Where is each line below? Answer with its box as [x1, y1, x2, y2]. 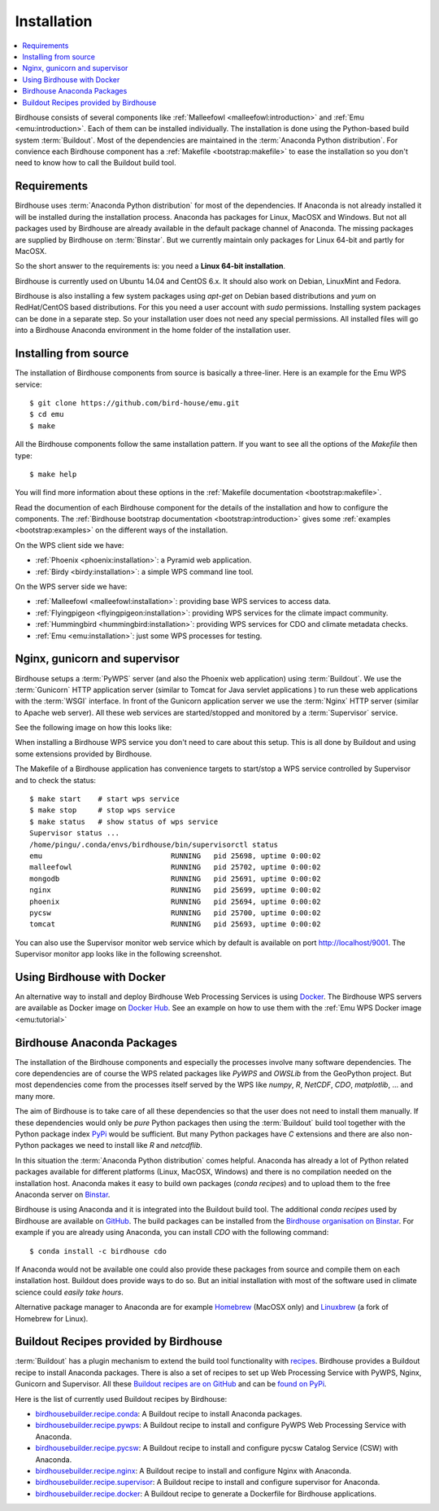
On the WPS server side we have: [15, 582, 128, 592]
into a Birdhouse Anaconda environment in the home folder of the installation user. [15, 326, 291, 335]
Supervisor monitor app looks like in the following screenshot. [15, 949, 223, 959]
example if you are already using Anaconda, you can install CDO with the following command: [15, 1228, 329, 1237]
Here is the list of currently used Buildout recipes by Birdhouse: [15, 1394, 228, 1404]
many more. [15, 1091, 55, 1101]
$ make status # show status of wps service [29, 817, 219, 826]
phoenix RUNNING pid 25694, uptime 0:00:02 [29, 896, 321, 906]
